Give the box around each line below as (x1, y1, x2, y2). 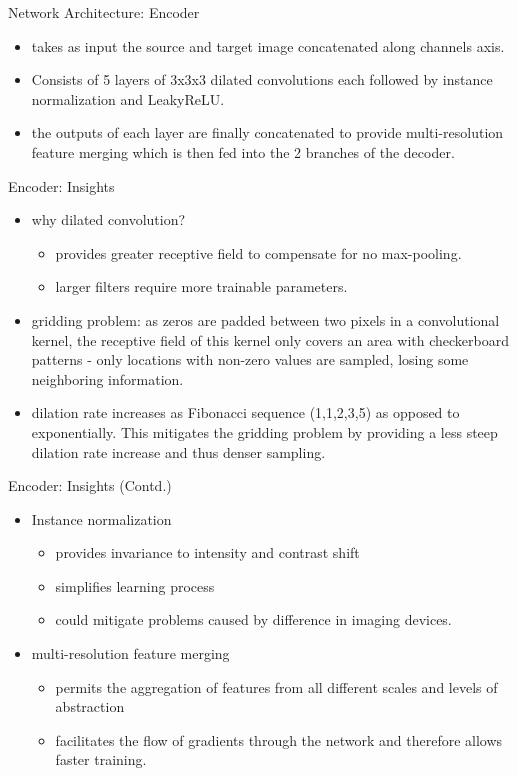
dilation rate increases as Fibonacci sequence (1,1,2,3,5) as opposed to (31, 402, 460, 423)
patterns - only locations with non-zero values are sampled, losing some (31, 349, 469, 370)
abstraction (55, 696, 125, 717)
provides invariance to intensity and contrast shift (55, 542, 360, 563)
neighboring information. (31, 368, 184, 389)
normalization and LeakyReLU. (31, 88, 225, 109)
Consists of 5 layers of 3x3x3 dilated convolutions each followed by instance (31, 69, 493, 90)
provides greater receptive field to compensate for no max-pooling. (55, 242, 462, 263)
